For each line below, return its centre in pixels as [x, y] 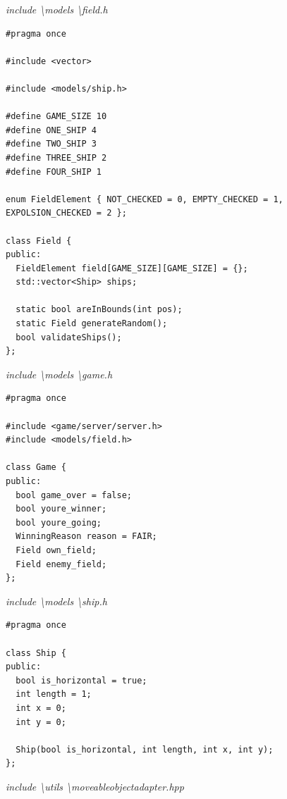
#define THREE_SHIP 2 [56, 157]
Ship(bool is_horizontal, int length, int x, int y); [145, 749]
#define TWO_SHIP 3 [51, 144]
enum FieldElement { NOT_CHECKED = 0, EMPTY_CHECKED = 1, [145, 199]
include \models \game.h [59, 374]
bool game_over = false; [74, 495]
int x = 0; [41, 708]
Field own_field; [56, 550]
